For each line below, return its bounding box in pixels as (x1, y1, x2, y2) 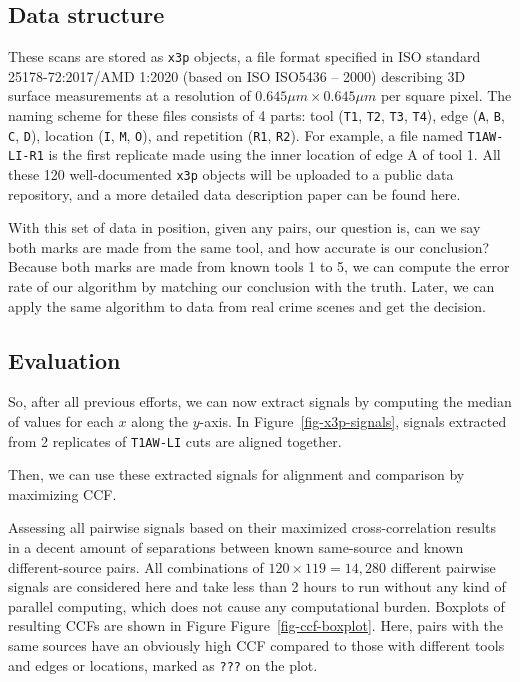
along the (131, 411, 189, 432)
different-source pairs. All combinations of (8, 556, 264, 577)
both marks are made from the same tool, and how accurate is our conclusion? (8, 236, 490, 257)
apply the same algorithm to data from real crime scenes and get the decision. (8, 295, 486, 316)
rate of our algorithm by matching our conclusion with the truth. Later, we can (8, 276, 495, 297)
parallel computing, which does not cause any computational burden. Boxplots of (8, 595, 505, 616)
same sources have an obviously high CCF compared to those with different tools (8, 635, 505, 656)
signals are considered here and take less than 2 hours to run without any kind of (8, 576, 506, 597)
